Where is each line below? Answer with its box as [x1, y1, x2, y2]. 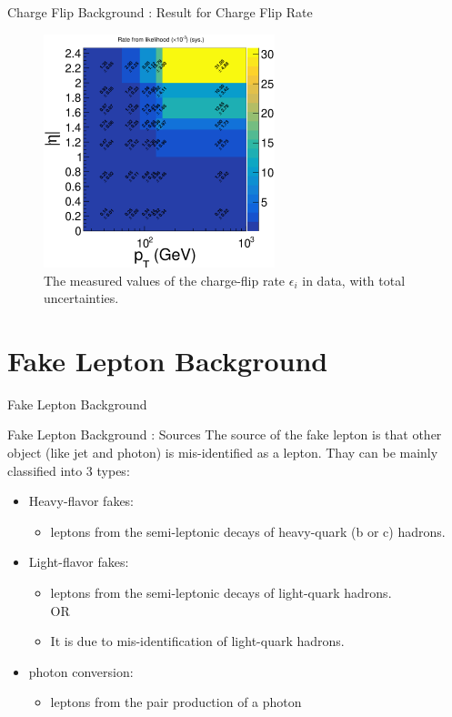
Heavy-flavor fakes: [28, 491, 135, 510]
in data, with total [302, 270, 406, 289]
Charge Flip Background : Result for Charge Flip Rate [7, 3, 313, 21]
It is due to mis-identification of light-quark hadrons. [50, 631, 345, 651]
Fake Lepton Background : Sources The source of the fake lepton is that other [7, 425, 442, 444]
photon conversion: [28, 661, 134, 681]
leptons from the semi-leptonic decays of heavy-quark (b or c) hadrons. [50, 521, 446, 540]
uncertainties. [44, 288, 119, 308]
